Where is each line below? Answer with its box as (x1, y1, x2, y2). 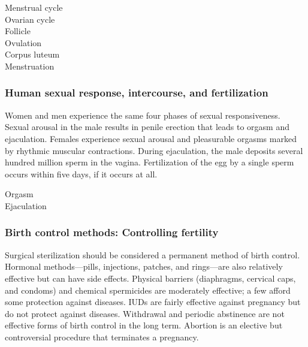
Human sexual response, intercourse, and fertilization (5, 85, 268, 100)
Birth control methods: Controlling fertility (5, 225, 219, 240)
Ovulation (5, 36, 42, 49)
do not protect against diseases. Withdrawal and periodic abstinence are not (5, 307, 285, 319)
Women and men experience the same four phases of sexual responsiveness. (5, 108, 280, 121)
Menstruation (5, 59, 55, 72)
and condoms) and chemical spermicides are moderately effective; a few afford (5, 283, 291, 296)
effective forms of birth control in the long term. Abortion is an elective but (5, 319, 283, 331)
